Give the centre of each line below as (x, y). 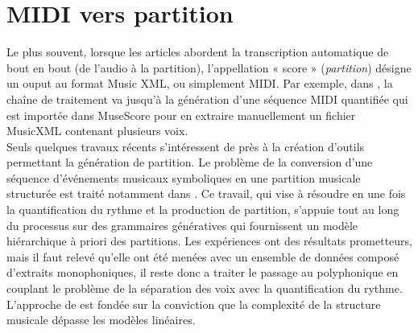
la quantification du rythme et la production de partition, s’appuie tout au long (203, 210)
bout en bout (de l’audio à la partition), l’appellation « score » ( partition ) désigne (209, 67)
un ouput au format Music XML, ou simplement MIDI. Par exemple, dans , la (200, 83)
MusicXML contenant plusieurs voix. (97, 131)
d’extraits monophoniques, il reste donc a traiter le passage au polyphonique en (203, 272)
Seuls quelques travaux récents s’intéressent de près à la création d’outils (186, 146)
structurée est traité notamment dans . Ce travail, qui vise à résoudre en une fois (206, 193)
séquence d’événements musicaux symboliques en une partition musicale (184, 177)
